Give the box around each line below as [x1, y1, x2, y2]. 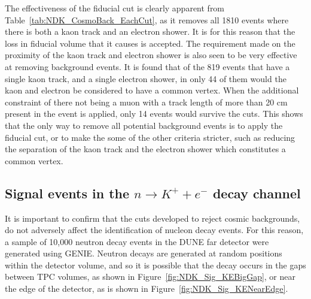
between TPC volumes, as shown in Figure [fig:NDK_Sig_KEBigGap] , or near [5, 270, 296, 283]
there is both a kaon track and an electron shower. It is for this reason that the [5, 25, 295, 38]
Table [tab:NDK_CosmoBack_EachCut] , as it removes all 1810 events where [5, 13, 289, 26]
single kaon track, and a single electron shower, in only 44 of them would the [5, 72, 286, 84]
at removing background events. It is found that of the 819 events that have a [5, 60, 290, 73]
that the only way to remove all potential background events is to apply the [5, 119, 283, 131]
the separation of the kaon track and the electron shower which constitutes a [5, 143, 286, 155]
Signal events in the [5, 183, 130, 202]
